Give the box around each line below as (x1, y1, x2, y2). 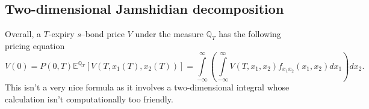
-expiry (48, 28, 75, 40)
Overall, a (5, 28, 41, 40)
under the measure (135, 28, 204, 40)
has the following (219, 28, 281, 40)
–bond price (81, 28, 125, 40)
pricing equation (5, 40, 65, 52)
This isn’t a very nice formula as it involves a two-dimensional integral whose (5, 81, 290, 93)
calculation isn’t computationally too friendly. (5, 93, 173, 105)
